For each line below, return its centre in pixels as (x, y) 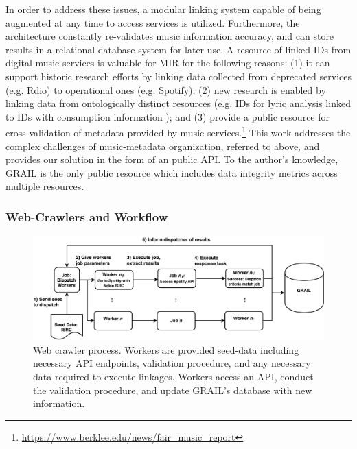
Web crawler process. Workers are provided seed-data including (166, 349)
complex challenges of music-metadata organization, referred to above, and (163, 146)
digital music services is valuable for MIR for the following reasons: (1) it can (168, 63)
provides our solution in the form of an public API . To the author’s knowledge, (172, 159)
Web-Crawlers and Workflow (87, 216)
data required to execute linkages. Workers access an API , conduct (173, 376)
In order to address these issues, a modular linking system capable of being (163, 9)
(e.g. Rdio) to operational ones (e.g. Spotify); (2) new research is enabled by (166, 89)
